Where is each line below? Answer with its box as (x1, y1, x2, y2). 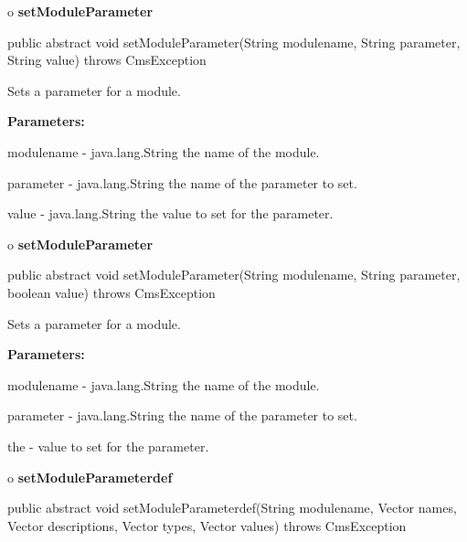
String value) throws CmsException (7, 50, 207, 69)
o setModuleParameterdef (7, 467, 173, 486)
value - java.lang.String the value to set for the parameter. (7, 204, 334, 223)
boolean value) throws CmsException (7, 282, 216, 302)
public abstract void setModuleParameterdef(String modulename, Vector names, (7, 498, 457, 517)
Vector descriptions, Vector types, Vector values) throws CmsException (7, 515, 407, 535)
